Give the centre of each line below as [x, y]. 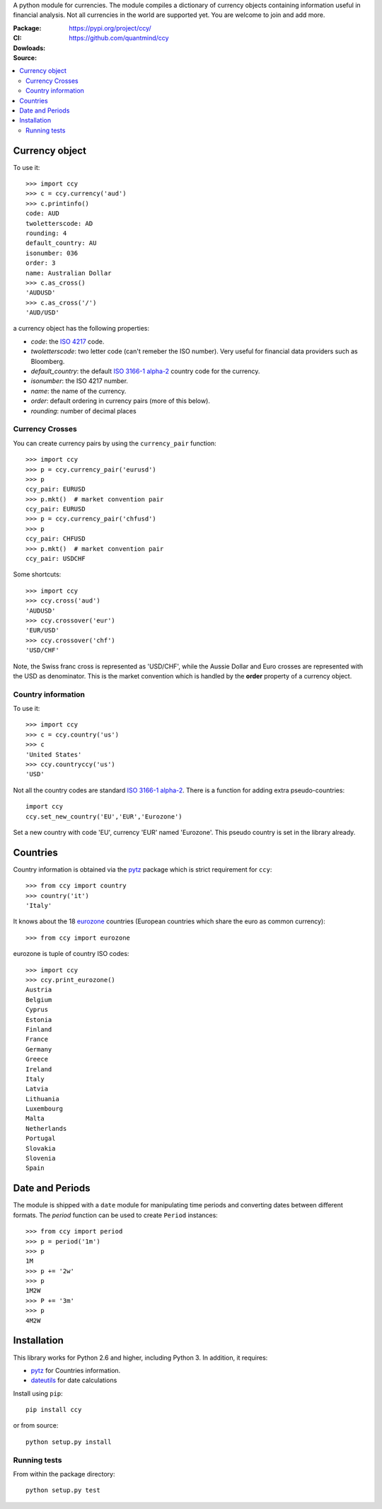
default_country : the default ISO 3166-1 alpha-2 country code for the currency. [145, 371]
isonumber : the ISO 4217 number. [80, 381]
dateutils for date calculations [74, 1380]
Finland [39, 1029]
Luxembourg [45, 1109]
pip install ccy [54, 1410]
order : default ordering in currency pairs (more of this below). [120, 401]
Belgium [39, 1000]
